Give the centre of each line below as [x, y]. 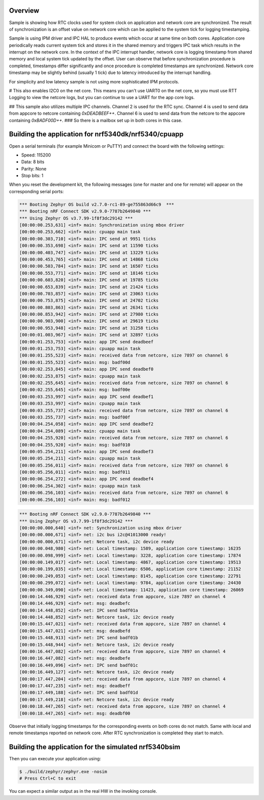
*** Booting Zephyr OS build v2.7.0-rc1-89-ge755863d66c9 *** [97, 204]
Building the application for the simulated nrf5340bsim [95, 747]
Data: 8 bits [33, 162]
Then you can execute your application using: [55, 758]
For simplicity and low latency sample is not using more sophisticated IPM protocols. [94, 81]
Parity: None [34, 169]
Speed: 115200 [36, 155]
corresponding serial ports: [36, 191]
